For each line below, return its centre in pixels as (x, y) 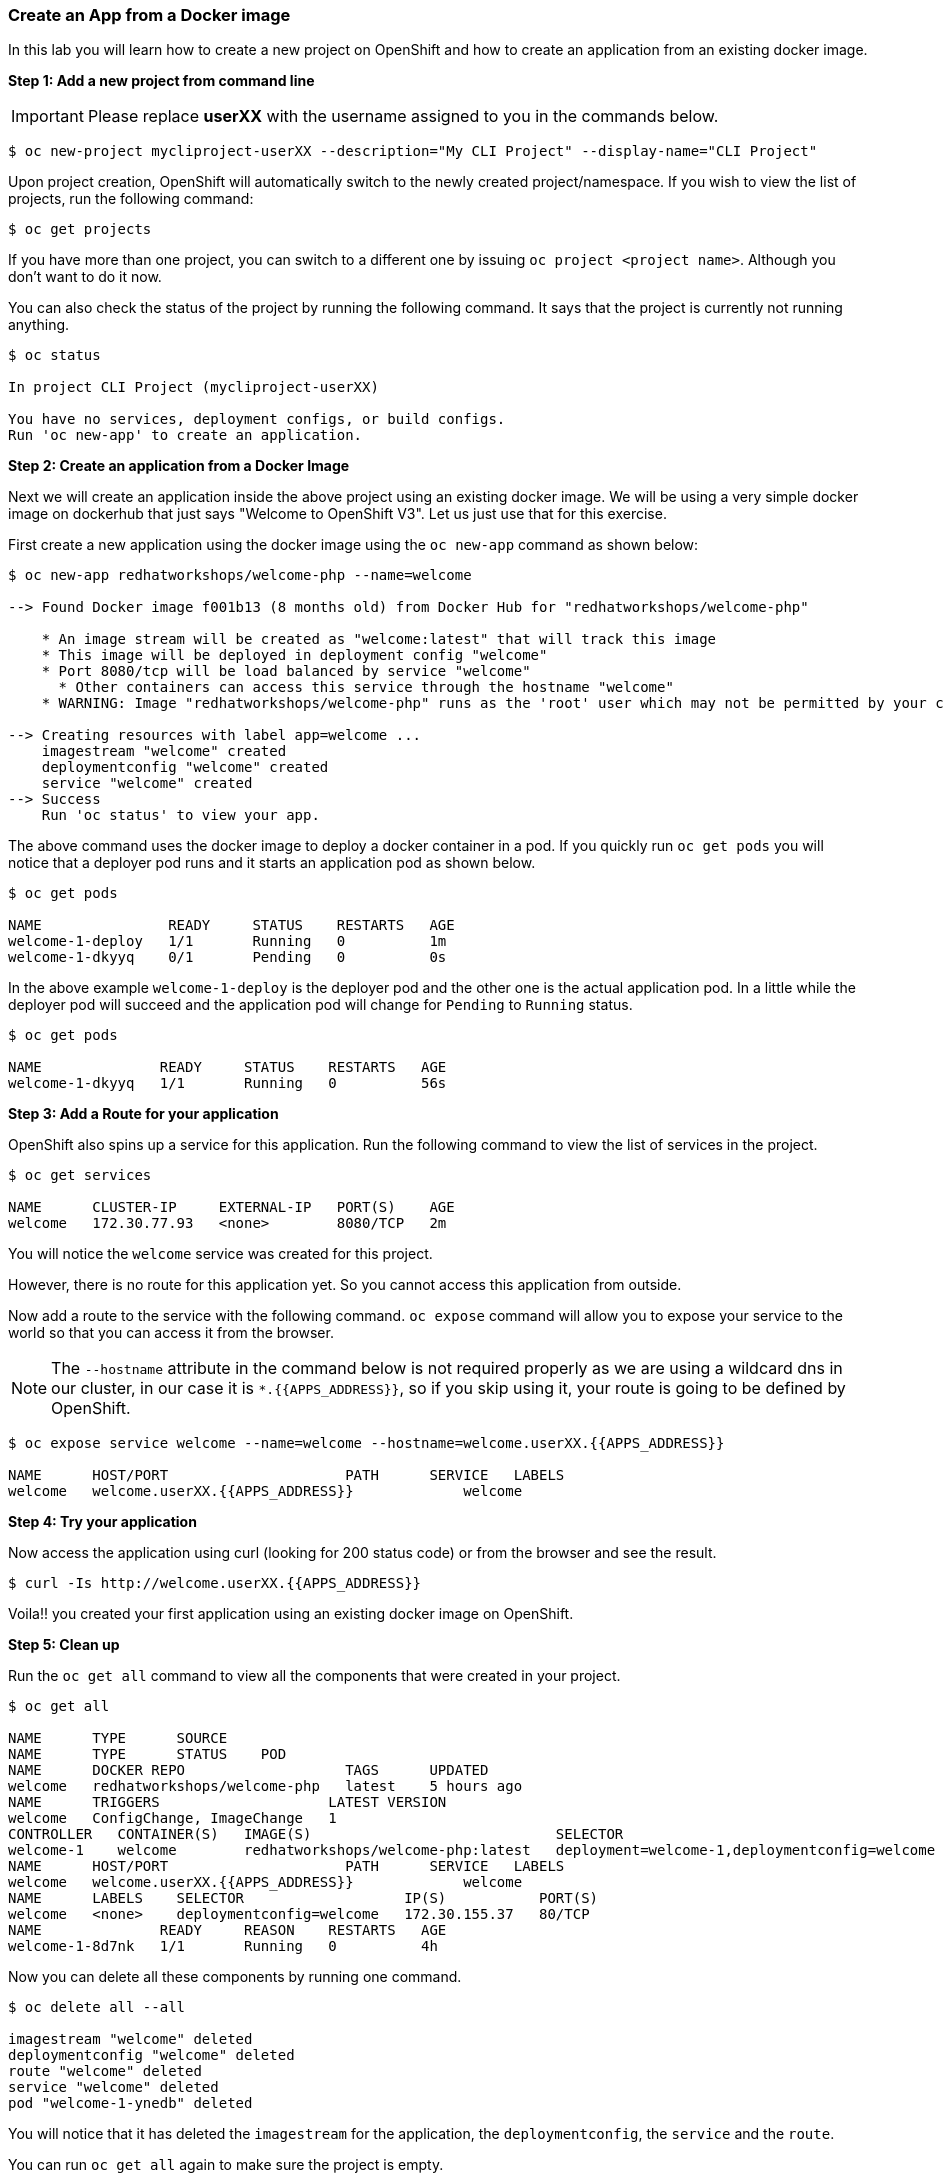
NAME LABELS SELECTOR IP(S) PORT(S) (303, 1898)
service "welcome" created (147, 783)
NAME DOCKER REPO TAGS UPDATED (248, 1770)
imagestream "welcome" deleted (130, 2039)
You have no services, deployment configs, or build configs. (257, 419)
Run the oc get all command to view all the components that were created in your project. (314, 1676)
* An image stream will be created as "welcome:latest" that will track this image (379, 639)
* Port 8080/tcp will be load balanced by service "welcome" (286, 671)
